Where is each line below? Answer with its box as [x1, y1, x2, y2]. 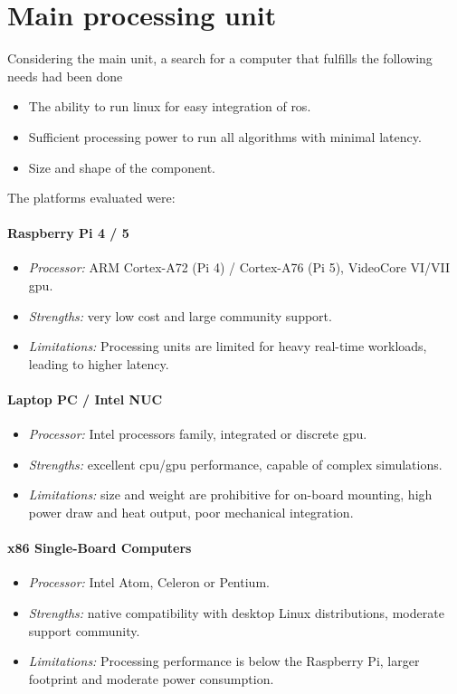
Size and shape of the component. [28, 157, 215, 176]
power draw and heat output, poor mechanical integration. [28, 503, 354, 522]
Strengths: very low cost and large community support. [28, 306, 332, 325]
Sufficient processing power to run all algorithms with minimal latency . [28, 127, 422, 146]
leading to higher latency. [28, 354, 169, 373]
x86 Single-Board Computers [7, 538, 192, 557]
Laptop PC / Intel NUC [7, 390, 163, 409]
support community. [28, 621, 140, 640]
